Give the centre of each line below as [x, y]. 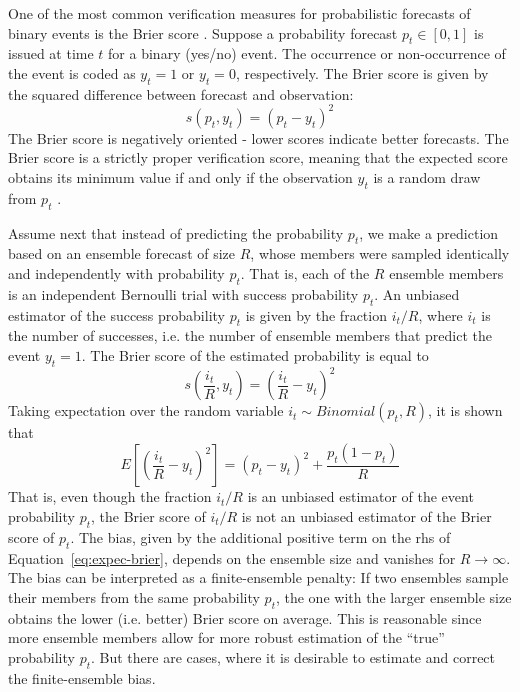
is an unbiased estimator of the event [360, 496]
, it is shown [465, 410]
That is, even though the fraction [110, 496]
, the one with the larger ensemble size [393, 596]
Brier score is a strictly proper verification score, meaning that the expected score [258, 157]
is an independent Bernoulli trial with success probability [183, 293]
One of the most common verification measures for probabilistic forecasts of [239, 13]
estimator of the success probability [116, 314]
